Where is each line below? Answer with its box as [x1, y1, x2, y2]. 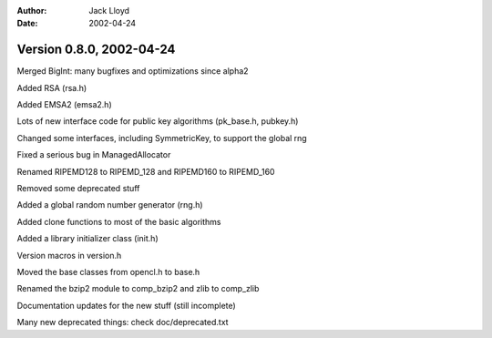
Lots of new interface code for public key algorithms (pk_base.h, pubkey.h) [16, 116, 299, 127]
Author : [16, 5, 47, 15]
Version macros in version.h [16, 250, 122, 261]
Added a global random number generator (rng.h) [16, 200, 204, 210]
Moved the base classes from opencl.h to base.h [16, 266, 200, 277]
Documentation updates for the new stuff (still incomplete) [16, 300, 236, 311]
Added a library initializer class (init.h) [16, 233, 159, 244]
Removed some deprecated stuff [16, 183, 140, 194]
